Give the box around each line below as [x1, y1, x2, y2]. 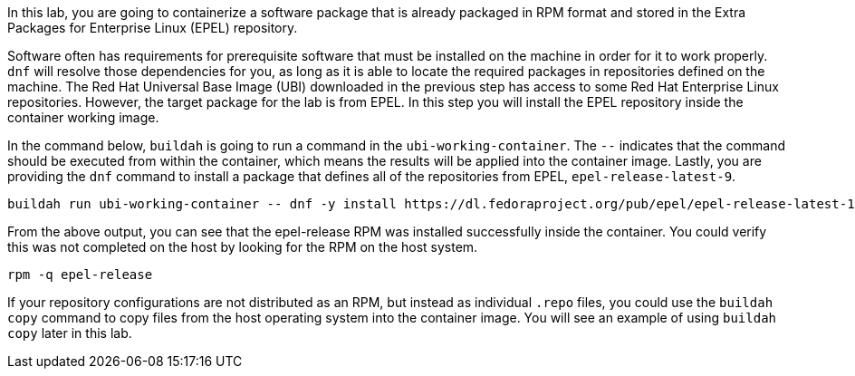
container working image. [7, 110, 159, 125]
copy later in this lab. [7, 325, 132, 341]
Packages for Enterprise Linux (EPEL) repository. [7, 20, 298, 35]
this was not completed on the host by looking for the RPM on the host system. [7, 239, 478, 255]
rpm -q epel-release [7, 267, 153, 282]
